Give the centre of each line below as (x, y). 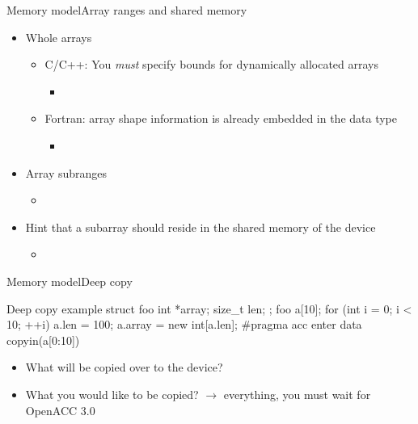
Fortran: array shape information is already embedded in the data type (221, 118)
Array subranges (66, 172)
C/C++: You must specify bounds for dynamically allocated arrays (212, 64)
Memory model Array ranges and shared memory (127, 10)
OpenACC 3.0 (60, 410)
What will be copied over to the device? (124, 367)
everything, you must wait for (297, 394)
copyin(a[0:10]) (43, 340)
